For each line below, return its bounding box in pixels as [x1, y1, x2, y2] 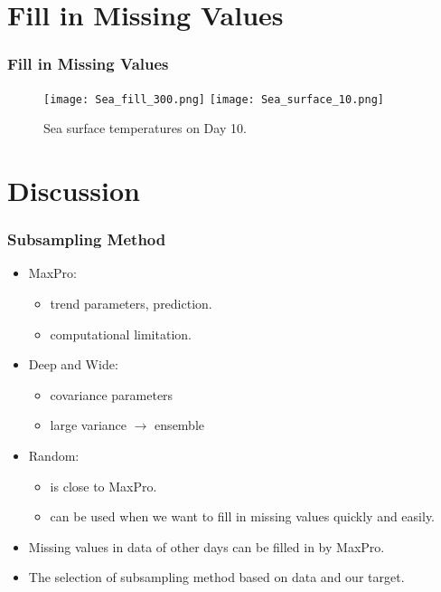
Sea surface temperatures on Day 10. [43, 119, 247, 138]
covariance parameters [50, 385, 174, 404]
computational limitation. [50, 324, 192, 343]
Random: [28, 446, 80, 464]
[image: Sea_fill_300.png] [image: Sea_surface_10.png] [43, 92, 384, 106]
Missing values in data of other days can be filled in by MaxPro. [28, 537, 385, 556]
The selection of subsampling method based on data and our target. [28, 568, 405, 587]
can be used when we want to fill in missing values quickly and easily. [50, 507, 436, 526]
